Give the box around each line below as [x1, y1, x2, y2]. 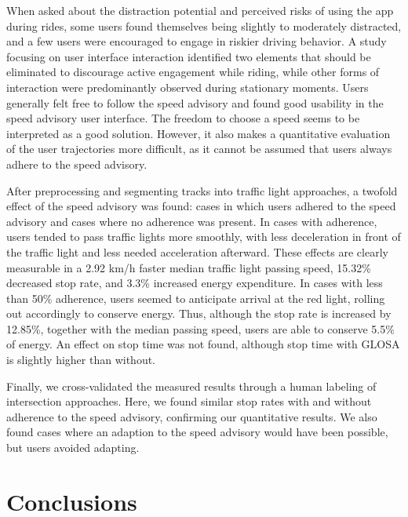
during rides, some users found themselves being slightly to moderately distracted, [6, 17, 402, 34]
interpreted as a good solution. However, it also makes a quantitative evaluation [6, 125, 391, 141]
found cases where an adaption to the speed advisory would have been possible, [6, 424, 388, 440]
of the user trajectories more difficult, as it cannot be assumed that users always [6, 140, 392, 157]
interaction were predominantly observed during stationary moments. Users [6, 78, 369, 95]
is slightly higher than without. [6, 351, 156, 368]
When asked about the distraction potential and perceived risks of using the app [6, 2, 394, 18]
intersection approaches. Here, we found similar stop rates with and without [6, 393, 372, 410]
